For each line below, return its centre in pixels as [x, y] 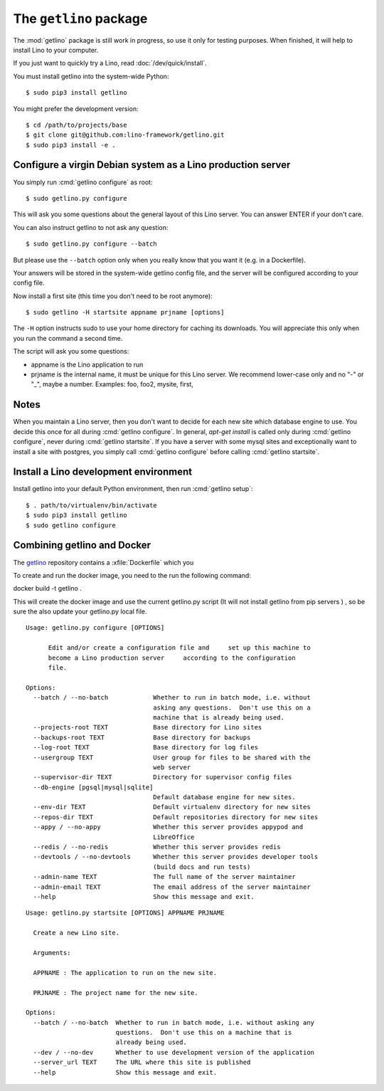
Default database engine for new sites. [224, 797]
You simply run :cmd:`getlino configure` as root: [83, 182]
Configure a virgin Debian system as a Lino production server [152, 165]
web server [172, 767]
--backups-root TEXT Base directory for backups [142, 737]
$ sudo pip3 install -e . [71, 145]
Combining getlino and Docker [82, 545]
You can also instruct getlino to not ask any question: [91, 227]
